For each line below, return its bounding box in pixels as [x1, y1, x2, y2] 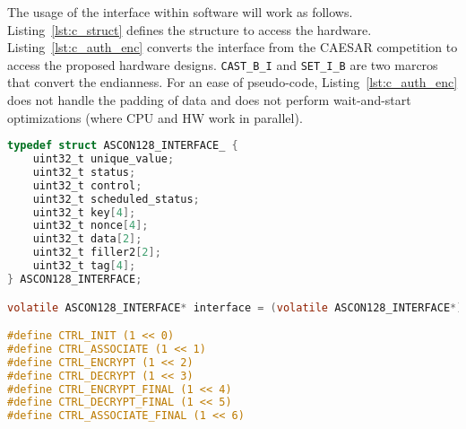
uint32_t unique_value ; [32, 153, 175, 166]
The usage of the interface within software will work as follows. [7, 3, 353, 21]
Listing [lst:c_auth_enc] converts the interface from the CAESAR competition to [7, 38, 458, 57]
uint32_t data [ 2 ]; [32, 232, 142, 246]
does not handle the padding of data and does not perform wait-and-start [7, 91, 411, 109]
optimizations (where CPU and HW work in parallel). [7, 108, 303, 127]
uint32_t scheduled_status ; [32, 192, 200, 206]
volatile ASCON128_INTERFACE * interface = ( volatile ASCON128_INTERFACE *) [7, 301, 463, 314]
